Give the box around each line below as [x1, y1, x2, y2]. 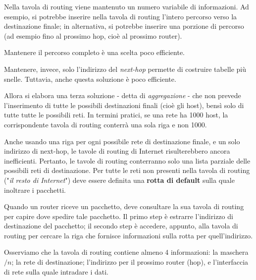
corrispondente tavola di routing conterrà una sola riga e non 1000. [4, 119, 207, 129]
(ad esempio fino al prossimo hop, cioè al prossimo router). [4, 30, 182, 41]
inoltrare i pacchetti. [4, 184, 66, 195]
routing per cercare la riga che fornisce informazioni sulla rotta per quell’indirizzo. [4, 230, 253, 240]
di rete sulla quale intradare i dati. [4, 266, 108, 277]
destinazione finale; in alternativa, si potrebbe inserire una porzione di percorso [4, 21, 244, 31]
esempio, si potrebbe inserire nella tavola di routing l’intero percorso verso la [4, 11, 237, 21]
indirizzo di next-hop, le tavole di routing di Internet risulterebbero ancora [4, 146, 230, 156]
